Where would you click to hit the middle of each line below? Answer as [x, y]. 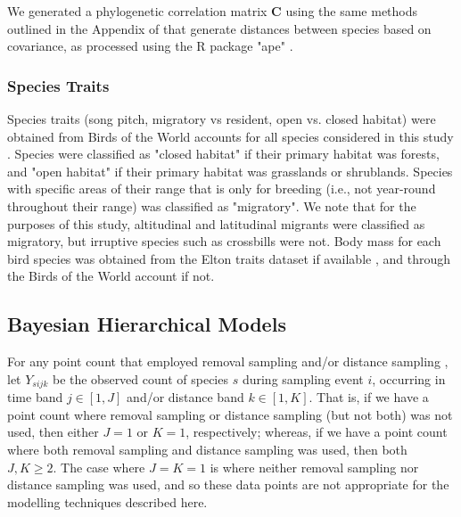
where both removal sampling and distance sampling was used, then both [207, 449]
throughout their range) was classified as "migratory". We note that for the [212, 205]
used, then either [53, 432]
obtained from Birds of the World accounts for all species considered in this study [230, 136]
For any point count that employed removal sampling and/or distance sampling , [228, 361]
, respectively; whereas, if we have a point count [317, 432]
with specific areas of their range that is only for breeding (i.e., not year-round [222, 189]
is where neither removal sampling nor [314, 467]
